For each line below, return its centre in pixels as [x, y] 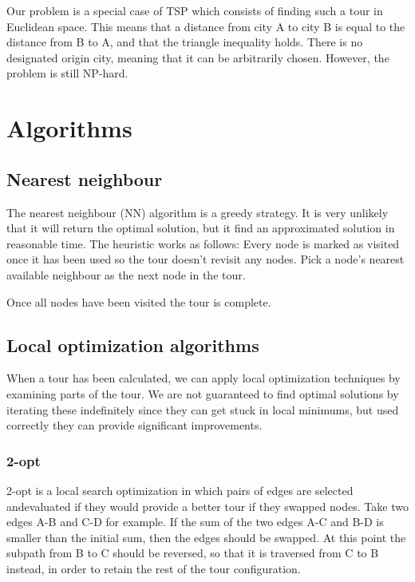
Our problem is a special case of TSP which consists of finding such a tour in [195, 10]
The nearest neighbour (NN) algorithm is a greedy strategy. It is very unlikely [198, 212]
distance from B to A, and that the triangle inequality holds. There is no [185, 42]
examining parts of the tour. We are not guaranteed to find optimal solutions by [203, 393]
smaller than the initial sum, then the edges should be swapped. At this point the [206, 537]
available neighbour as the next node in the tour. [126, 274]
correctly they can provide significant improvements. [134, 425]
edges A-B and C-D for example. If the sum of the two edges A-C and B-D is [195, 522]
